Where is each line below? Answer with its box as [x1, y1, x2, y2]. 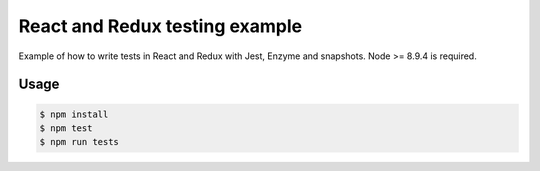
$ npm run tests [39, 136, 120, 148]
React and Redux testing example [18, 15, 303, 37]
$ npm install [39, 108, 109, 120]
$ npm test [39, 122, 93, 134]
